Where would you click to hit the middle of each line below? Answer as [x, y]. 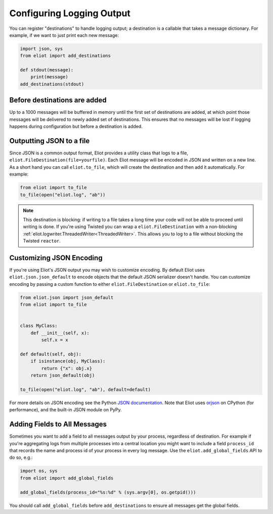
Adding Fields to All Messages [58, 424]
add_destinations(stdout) [52, 84]
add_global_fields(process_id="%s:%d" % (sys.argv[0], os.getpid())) [108, 492]
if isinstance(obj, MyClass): [68, 361]
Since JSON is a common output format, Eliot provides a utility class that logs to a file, [99, 153]
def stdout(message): [47, 70]
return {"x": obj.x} [67, 368]
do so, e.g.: [21, 457]
